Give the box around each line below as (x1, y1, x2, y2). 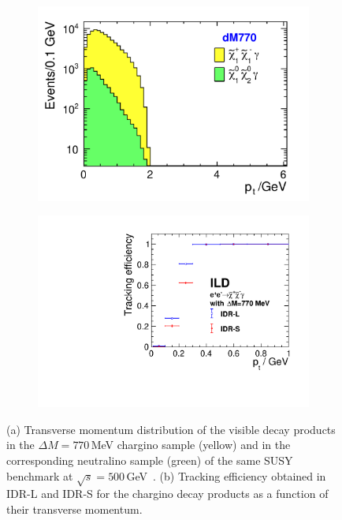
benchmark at (6, 467, 73, 484)
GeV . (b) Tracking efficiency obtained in (126, 467, 326, 484)
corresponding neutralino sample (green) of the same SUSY (6, 452, 293, 469)
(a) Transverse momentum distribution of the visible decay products (6, 421, 336, 437)
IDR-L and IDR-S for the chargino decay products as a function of (6, 485, 329, 502)
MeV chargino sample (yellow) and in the (91, 436, 291, 453)
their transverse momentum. (6, 501, 143, 518)
